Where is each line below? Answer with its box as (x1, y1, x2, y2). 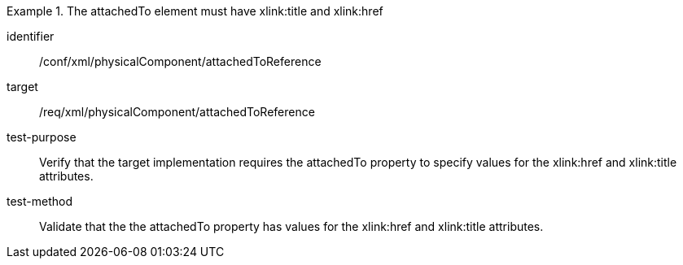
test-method (7, 194, 72, 208)
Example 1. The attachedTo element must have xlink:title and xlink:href (7, 4, 383, 18)
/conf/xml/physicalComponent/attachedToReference (39, 54, 322, 68)
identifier (7, 29, 55, 43)
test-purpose (7, 130, 77, 144)
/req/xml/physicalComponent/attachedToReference (39, 105, 315, 119)
